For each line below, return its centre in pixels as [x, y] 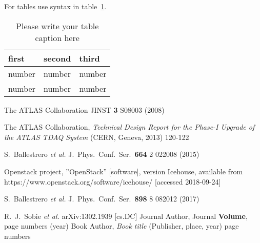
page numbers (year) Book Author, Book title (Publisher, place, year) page [122, 226]
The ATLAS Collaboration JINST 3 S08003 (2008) [84, 109]
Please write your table [57, 26]
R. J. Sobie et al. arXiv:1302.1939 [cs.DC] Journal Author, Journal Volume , [126, 216]
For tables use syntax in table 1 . [55, 6]
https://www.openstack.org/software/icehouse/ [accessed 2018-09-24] [113, 181]
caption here [57, 37]
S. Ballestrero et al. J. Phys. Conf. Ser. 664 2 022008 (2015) [102, 154]
